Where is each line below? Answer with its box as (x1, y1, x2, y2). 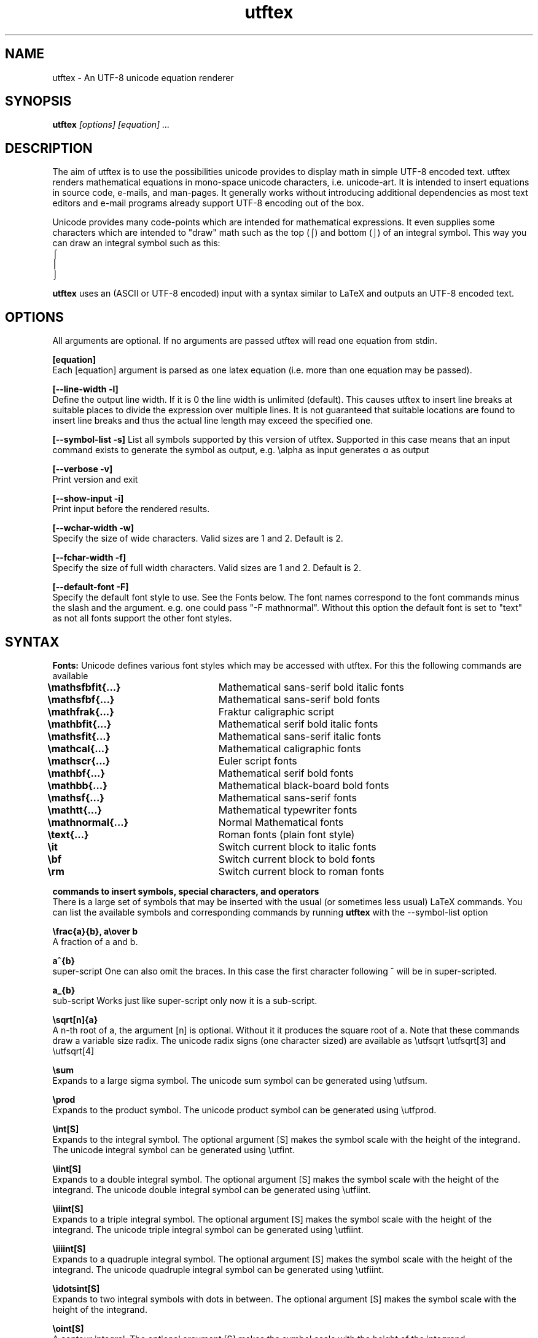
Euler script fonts (218, 754, 297, 767)
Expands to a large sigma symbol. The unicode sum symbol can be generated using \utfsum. (52, 1075, 427, 1086)
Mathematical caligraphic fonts (218, 742, 361, 755)
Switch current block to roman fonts (218, 865, 384, 877)
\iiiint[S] (52, 1243, 86, 1254)
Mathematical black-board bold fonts (218, 779, 389, 792)
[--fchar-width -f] (52, 552, 127, 563)
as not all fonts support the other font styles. (52, 613, 232, 624)
